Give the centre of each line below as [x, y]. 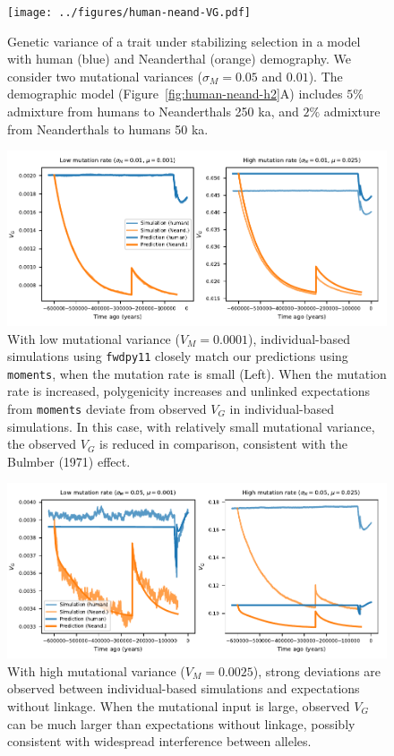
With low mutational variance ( [94, 338]
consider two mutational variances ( [105, 76]
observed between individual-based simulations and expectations [184, 688]
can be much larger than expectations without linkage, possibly [181, 723]
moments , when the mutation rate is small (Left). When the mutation [197, 373]
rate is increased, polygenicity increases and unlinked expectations [188, 391]
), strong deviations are [317, 670]
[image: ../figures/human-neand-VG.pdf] [129, 13]
